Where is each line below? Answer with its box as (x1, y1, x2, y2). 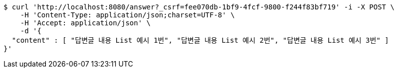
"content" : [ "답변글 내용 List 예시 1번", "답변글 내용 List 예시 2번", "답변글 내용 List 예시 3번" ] (11, 36, 389, 44)
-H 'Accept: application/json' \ (20, 19, 151, 27)
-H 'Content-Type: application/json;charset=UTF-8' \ (20, 11, 235, 19)
